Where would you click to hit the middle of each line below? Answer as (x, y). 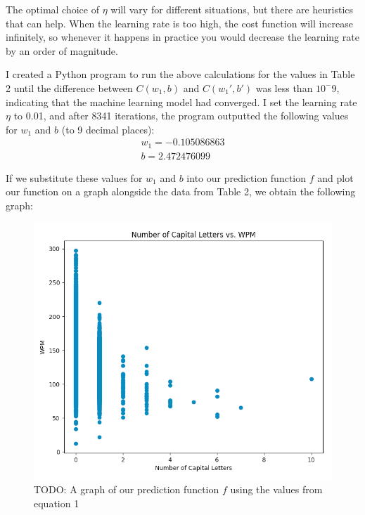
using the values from (276, 489)
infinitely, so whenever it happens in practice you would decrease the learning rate (182, 37)
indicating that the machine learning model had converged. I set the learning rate (181, 102)
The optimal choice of (52, 9)
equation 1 (57, 503)
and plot (335, 177)
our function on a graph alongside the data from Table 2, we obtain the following (181, 191)
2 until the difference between (69, 87)
